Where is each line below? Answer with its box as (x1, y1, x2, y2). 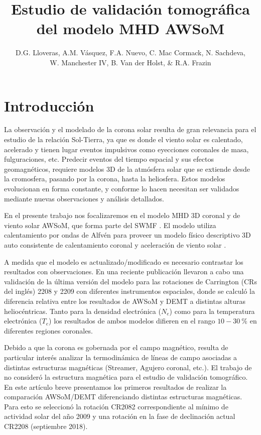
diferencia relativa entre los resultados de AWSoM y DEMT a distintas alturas (4, 295, 245, 306)
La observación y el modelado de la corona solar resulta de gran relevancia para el (4, 124, 256, 135)
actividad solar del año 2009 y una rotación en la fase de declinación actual (4, 411, 235, 421)
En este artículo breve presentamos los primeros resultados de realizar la (4, 381, 227, 392)
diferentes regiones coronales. (4, 325, 93, 336)
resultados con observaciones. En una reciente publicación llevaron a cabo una (4, 266, 244, 277)
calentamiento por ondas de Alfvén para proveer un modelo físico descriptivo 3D (4, 230, 251, 240)
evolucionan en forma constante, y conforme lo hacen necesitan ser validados (4, 183, 239, 193)
